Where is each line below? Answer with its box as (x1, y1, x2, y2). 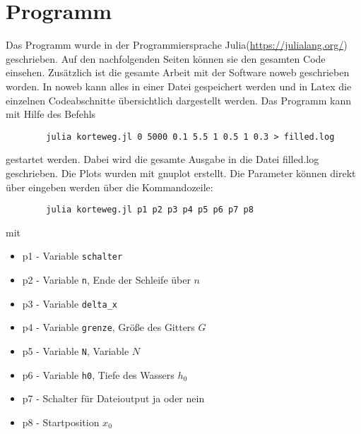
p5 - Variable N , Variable (22, 344, 129, 358)
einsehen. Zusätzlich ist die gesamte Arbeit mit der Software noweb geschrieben (6, 65, 350, 80)
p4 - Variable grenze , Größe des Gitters (22, 320, 195, 334)
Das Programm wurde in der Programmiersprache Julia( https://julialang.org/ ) (6, 37, 348, 52)
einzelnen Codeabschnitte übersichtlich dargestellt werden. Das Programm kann (6, 92, 351, 107)
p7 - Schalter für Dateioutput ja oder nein (22, 391, 205, 406)
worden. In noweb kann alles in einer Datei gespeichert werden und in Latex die (6, 78, 352, 93)
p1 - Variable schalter (22, 248, 123, 263)
